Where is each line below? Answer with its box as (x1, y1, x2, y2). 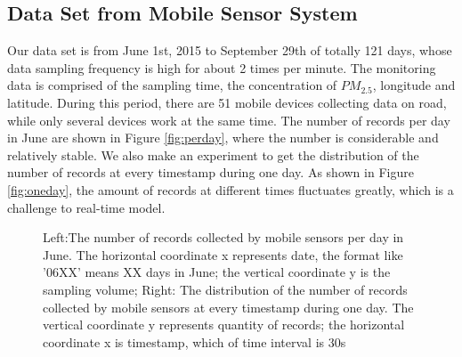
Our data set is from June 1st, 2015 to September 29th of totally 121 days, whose (7, 41, 452, 60)
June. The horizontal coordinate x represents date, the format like (43, 245, 403, 264)
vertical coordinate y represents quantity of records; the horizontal (43, 315, 405, 334)
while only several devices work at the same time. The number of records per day (7, 110, 450, 129)
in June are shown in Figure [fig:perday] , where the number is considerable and (7, 128, 439, 147)
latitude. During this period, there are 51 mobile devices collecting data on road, (7, 93, 447, 111)
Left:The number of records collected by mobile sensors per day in (43, 228, 404, 247)
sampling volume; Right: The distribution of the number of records (43, 280, 408, 298)
